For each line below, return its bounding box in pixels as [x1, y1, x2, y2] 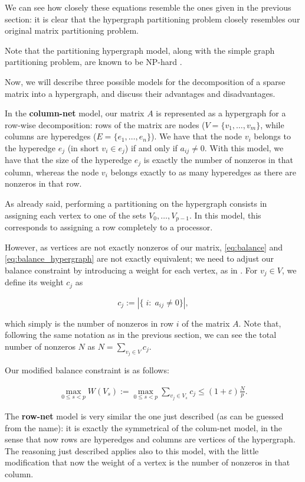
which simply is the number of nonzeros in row [5, 317, 174, 329]
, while [260, 118, 284, 131]
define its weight [5, 276, 64, 288]
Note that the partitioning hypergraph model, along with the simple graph [5, 44, 275, 56]
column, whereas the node [5, 165, 99, 178]
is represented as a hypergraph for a [156, 107, 286, 119]
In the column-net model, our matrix [5, 107, 145, 119]
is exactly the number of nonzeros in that [143, 154, 293, 166]
